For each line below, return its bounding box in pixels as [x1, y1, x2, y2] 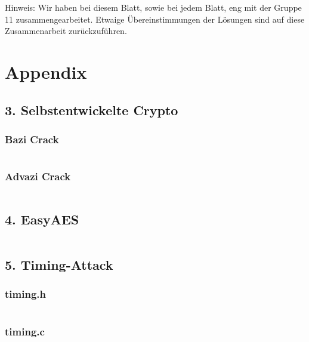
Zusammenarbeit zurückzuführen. [5, 24, 127, 37]
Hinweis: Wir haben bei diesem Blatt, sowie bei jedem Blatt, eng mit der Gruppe [5, 1, 302, 13]
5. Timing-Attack [5, 255, 113, 273]
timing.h [5, 286, 46, 301]
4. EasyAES [5, 209, 79, 228]
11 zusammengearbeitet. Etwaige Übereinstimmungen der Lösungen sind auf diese [5, 13, 305, 25]
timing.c [5, 323, 45, 338]
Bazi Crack [5, 131, 59, 146]
